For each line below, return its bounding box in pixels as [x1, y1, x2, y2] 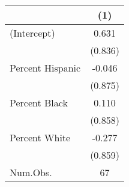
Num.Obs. [10, 165, 52, 179]
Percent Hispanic [10, 61, 81, 75]
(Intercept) [10, 26, 55, 40]
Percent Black [10, 96, 68, 109]
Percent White [10, 130, 71, 144]
